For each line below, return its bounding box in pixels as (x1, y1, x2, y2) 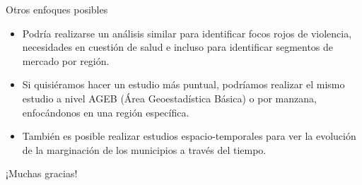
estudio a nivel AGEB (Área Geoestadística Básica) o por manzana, (22, 90, 317, 105)
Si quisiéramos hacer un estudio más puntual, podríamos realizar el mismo (22, 77, 345, 92)
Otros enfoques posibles (6, 2, 108, 16)
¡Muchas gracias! (6, 166, 78, 181)
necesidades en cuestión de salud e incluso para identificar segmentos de (22, 40, 334, 54)
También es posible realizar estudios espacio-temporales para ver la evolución (22, 129, 356, 143)
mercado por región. (22, 53, 110, 68)
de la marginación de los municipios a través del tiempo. (22, 142, 267, 157)
